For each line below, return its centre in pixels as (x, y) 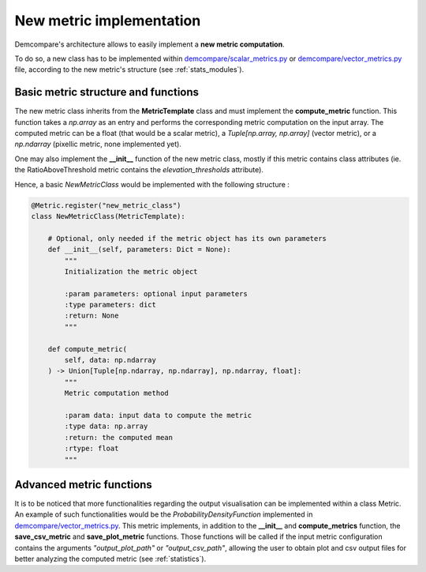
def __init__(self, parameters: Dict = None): (140, 250)
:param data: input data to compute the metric (158, 415)
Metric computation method (116, 393)
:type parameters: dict (110, 305)
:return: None (92, 316)
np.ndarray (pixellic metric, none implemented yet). (98, 144)
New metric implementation (108, 21)
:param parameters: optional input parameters (156, 294)
